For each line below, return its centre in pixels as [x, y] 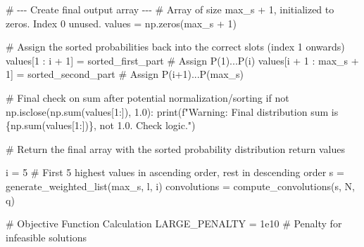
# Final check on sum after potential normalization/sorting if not [148, 97]
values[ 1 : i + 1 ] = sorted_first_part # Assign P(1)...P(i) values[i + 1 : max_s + [182, 60]
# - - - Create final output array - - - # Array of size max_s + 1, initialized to [170, 9]
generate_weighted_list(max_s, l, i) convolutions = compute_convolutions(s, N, [180, 186]
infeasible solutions [46, 237]
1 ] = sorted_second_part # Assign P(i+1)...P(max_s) [125, 74]
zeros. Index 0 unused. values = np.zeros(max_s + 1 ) [121, 23]
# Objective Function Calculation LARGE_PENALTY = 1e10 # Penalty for [174, 223]
